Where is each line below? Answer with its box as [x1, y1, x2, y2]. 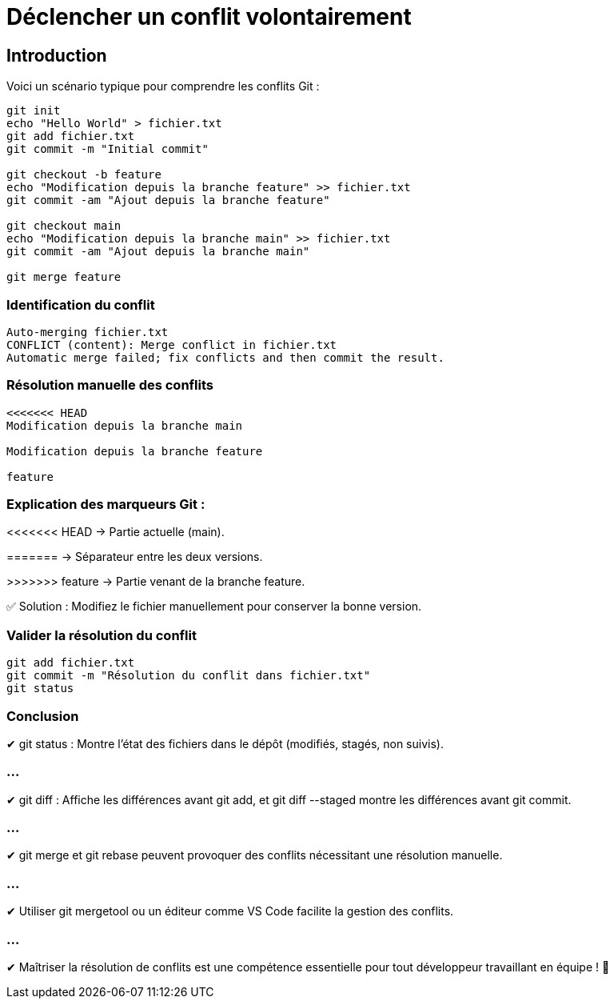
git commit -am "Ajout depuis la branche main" [6, 245, 310, 258]
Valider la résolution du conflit [6, 627, 197, 643]
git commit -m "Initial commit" [6, 142, 209, 156]
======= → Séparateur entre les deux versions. [6, 550, 263, 564]
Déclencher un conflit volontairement [6, 3, 412, 30]
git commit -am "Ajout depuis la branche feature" [6, 194, 330, 207]
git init [6, 104, 61, 118]
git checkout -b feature [6, 168, 161, 182]
